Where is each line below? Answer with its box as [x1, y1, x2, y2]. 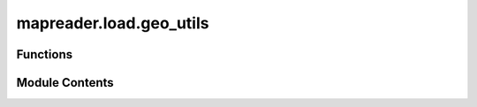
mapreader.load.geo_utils [16, 13, 209, 33]
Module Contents [16, 75, 114, 90]
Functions [16, 47, 73, 62]
